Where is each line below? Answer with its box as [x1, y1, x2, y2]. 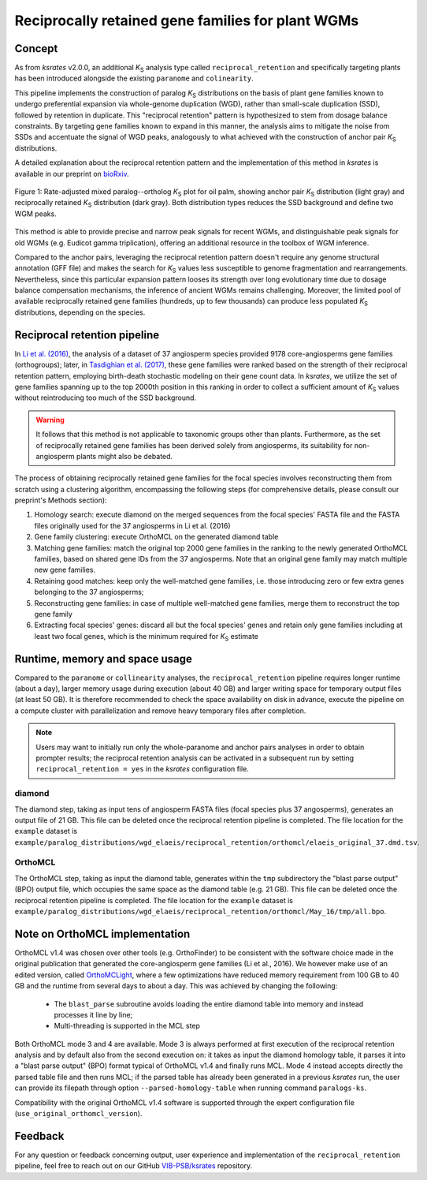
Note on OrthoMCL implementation [14, 927, 191, 940]
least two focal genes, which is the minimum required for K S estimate [34, 631, 259, 643]
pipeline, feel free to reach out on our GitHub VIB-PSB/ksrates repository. [14, 1161, 253, 1171]
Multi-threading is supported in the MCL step [54, 1021, 201, 1031]
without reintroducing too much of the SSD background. [14, 393, 197, 402]
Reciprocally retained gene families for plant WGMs [14, 12, 359, 29]
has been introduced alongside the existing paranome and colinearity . [14, 73, 254, 83]
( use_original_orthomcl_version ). [14, 1109, 143, 1118]
